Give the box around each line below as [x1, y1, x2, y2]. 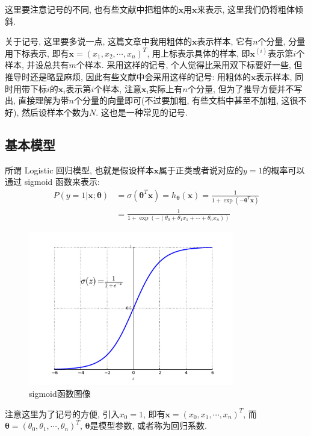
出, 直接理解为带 [5, 94, 69, 107]
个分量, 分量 [257, 35, 306, 48]
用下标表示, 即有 [5, 46, 69, 59]
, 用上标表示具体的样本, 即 [147, 46, 250, 59]
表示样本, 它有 [197, 35, 253, 48]
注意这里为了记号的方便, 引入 [5, 407, 120, 420]
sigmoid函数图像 [29, 387, 91, 399]
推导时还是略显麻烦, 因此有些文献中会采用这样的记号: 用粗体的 [5, 70, 251, 83]
